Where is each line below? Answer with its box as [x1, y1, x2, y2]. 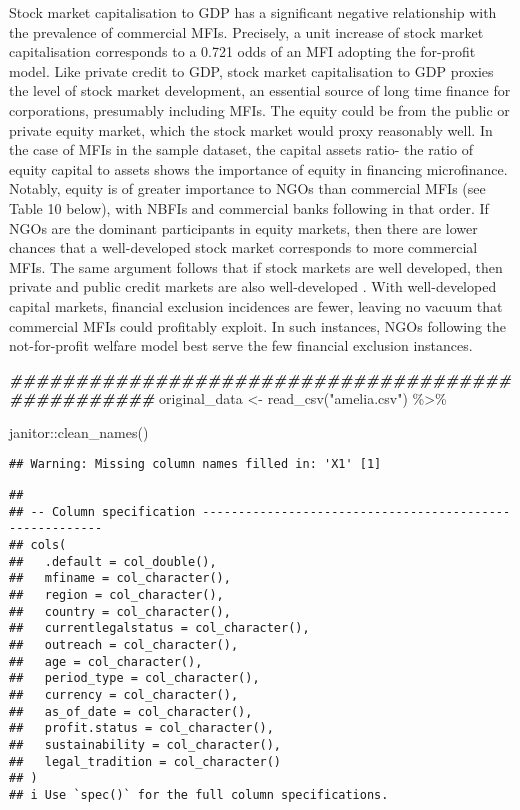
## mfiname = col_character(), [9, 571, 231, 586]
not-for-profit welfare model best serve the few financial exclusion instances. [9, 335, 473, 356]
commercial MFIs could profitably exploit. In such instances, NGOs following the [9, 315, 506, 336]
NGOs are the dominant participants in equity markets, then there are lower [9, 217, 478, 238]
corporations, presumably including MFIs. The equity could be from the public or [9, 99, 510, 120]
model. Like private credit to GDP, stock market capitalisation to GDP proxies [9, 60, 494, 81]
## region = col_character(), [9, 588, 224, 603]
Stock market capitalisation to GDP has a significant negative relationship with [9, 2, 497, 22]
